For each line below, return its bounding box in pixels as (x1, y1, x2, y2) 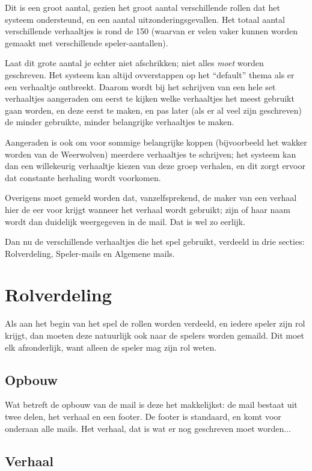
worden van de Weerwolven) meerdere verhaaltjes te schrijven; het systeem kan (5, 147, 296, 160)
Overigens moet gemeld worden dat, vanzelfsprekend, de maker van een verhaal (5, 191, 297, 204)
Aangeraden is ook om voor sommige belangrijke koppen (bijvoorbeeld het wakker (5, 135, 307, 148)
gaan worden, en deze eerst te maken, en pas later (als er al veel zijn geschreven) (5, 103, 302, 116)
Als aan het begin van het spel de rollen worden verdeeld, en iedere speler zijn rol (5, 317, 305, 330)
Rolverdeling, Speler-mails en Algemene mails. (5, 247, 175, 259)
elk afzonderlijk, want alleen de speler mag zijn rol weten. (5, 340, 217, 353)
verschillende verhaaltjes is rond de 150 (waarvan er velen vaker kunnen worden (5, 25, 298, 37)
